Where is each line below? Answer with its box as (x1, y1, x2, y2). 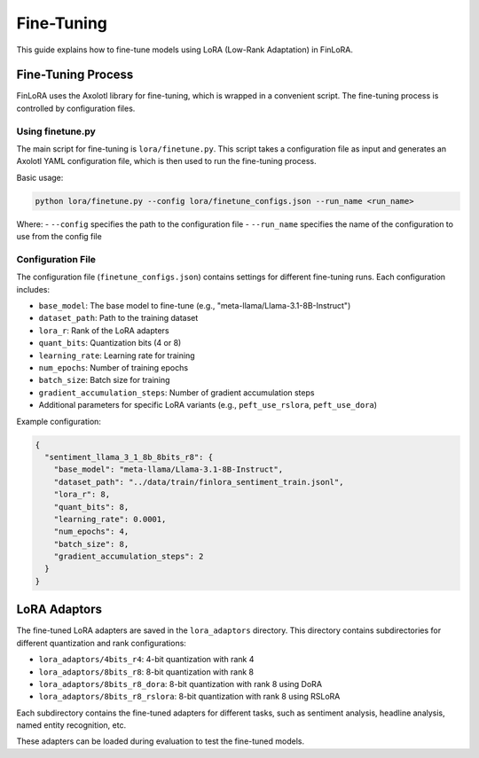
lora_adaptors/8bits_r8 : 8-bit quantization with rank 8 (38, 666, 255, 677)
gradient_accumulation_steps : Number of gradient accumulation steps (38, 387, 315, 398)
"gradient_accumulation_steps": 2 (53, 551, 204, 562)
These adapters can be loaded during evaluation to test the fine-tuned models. (16, 736, 305, 746)
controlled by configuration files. (16, 103, 136, 113)
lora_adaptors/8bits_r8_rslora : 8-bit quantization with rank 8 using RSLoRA (38, 692, 341, 702)
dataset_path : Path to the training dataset (38, 313, 199, 324)
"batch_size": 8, (53, 539, 130, 549)
